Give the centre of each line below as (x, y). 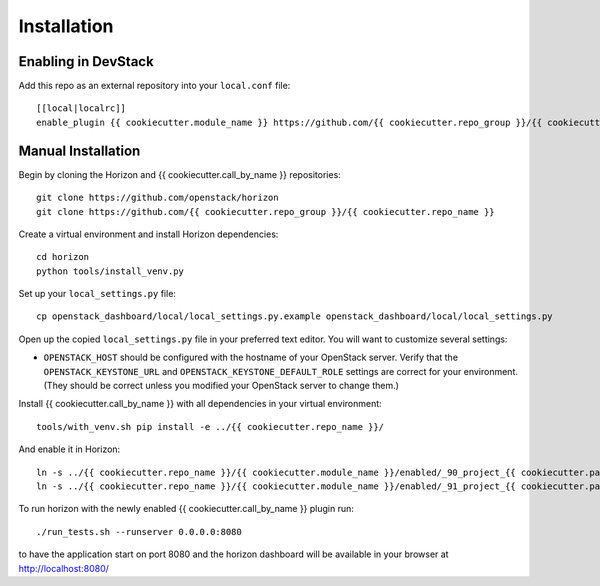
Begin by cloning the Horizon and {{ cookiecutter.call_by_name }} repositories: (180, 174)
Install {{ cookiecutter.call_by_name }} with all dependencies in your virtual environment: (200, 404)
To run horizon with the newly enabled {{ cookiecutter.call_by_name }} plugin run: (186, 509)
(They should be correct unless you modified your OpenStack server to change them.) (221, 386)
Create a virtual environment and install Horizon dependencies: (148, 234)
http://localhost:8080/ (64, 568)
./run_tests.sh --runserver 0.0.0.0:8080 (139, 531)
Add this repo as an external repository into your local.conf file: (154, 86)
